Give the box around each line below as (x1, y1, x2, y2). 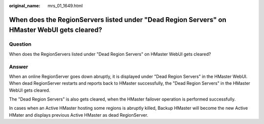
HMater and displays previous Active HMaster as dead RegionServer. (9, 112, 149, 118)
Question (9, 41, 32, 48)
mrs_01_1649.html (47, 3, 83, 8)
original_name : (9, 3, 41, 8)
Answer (9, 63, 28, 70)
